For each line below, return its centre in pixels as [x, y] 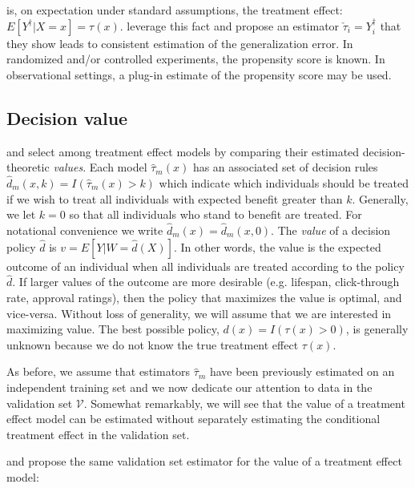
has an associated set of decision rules [285, 167]
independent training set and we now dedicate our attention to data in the [189, 387]
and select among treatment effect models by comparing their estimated [183, 151]
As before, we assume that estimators [99, 371]
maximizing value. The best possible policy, [113, 329]
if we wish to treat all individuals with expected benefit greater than [175, 198]
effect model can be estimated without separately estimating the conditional [193, 419]
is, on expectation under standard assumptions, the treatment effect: [175, 10]
